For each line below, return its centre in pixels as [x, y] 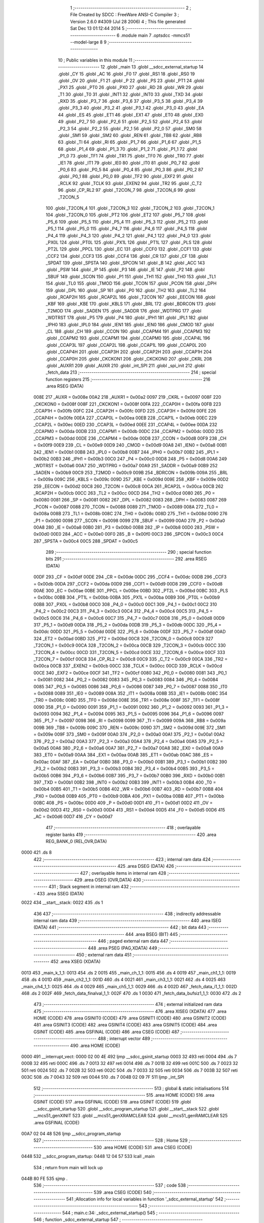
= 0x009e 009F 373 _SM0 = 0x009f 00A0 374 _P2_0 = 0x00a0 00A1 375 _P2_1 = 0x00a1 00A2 [129, 734]
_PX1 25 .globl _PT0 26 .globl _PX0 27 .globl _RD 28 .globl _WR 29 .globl [131, 88]
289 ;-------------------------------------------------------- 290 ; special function [129, 552]
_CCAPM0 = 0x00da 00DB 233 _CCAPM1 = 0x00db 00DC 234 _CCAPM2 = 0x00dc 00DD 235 [128, 431]
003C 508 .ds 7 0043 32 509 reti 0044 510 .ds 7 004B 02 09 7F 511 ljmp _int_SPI [103, 1077]
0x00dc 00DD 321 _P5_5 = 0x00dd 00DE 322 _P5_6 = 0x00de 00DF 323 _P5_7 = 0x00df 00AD [130, 632]
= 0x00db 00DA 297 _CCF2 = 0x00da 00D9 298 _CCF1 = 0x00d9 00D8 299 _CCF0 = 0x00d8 [128, 584]
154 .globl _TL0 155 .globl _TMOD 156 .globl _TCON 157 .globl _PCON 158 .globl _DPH [131, 283]
